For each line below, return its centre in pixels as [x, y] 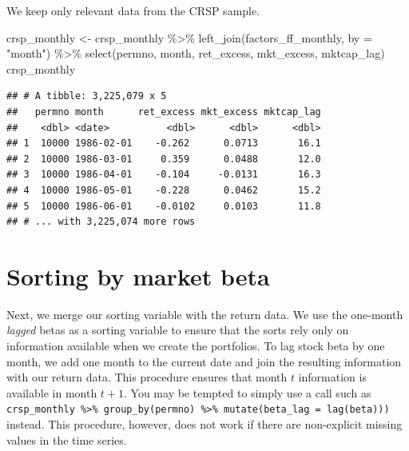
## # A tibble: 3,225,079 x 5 [87, 96]
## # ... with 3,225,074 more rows [101, 222]
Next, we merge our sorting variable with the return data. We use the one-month [205, 314]
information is [332, 377]
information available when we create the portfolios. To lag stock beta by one [196, 346]
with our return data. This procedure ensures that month [147, 377]
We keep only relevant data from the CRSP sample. [133, 10]
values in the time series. [67, 439]
